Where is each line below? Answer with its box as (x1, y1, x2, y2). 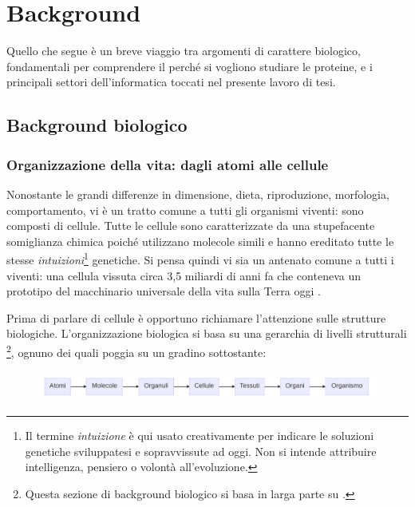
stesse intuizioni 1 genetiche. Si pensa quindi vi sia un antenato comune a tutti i (6, 249, 394, 267)
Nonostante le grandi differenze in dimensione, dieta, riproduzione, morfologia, (6, 185, 389, 202)
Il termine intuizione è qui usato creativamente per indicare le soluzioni (25, 427, 374, 444)
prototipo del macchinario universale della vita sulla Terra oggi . (6, 283, 321, 299)
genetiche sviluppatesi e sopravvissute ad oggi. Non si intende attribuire (25, 442, 377, 459)
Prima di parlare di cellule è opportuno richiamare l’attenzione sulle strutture (6, 309, 386, 326)
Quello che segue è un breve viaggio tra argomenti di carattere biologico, (6, 42, 361, 59)
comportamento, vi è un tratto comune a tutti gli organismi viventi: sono (6, 201, 364, 218)
